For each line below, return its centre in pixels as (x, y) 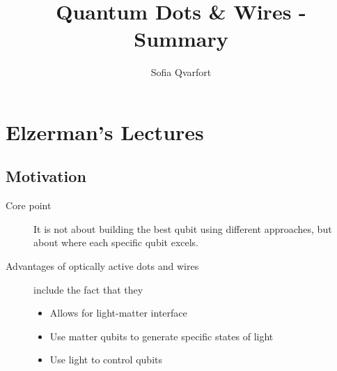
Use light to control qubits (106, 359)
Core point (29, 205)
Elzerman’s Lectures (105, 131)
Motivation (46, 176)
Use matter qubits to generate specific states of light (162, 336)
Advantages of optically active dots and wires (102, 266)
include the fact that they (88, 289)
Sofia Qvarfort (181, 72)
